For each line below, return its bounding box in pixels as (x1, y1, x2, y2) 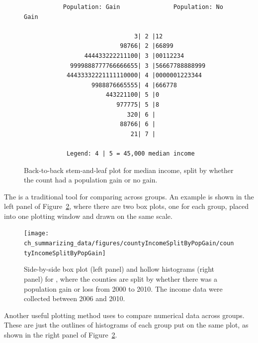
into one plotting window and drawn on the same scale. (4, 210, 172, 221)
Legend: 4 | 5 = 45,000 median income (66, 150, 195, 157)
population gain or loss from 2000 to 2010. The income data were (24, 283, 223, 294)
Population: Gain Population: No (63, 3, 223, 10)
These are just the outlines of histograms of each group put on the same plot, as (4, 320, 249, 330)
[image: (24, 230, 49, 237)
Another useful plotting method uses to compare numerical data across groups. (4, 310, 245, 320)
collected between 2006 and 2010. (24, 293, 125, 304)
